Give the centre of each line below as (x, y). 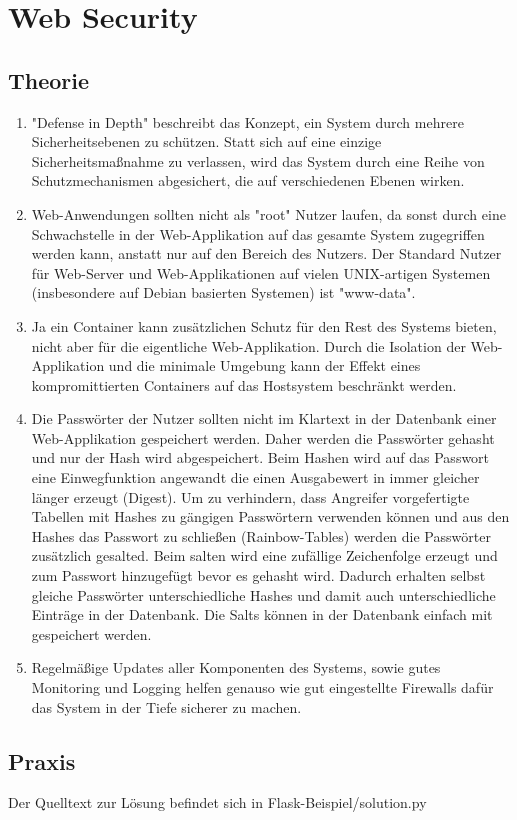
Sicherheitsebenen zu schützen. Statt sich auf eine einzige (206, 141)
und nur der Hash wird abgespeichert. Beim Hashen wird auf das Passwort (260, 457)
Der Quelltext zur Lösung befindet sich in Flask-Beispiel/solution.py (217, 802)
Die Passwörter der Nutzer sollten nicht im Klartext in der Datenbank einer (264, 418)
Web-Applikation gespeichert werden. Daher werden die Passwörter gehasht (263, 437)
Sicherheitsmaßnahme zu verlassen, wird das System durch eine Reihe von (258, 160)
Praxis (42, 760)
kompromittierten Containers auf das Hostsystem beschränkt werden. (244, 384)
